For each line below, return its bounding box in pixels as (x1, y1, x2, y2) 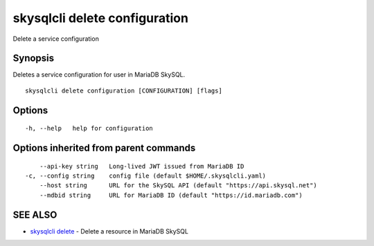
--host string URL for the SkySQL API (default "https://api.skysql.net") (39, 182, 318, 189)
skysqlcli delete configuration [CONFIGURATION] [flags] (25, 86, 223, 95)
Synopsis (12, 53, 55, 64)
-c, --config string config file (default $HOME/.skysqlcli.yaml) (25, 172, 267, 180)
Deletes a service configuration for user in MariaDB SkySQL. (12, 70, 186, 79)
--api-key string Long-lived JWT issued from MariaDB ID (39, 162, 244, 170)
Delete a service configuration (12, 35, 100, 43)
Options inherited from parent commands (12, 142, 196, 154)
